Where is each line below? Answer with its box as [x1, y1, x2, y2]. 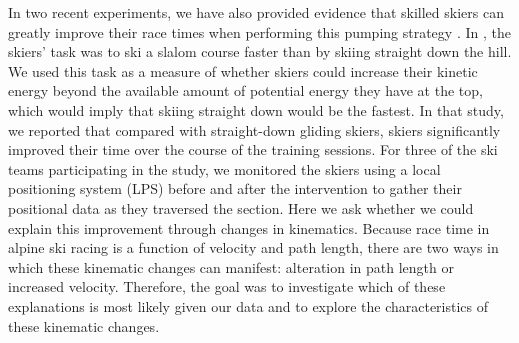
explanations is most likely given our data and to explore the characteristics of [8, 295, 489, 316]
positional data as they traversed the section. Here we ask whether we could [8, 197, 474, 218]
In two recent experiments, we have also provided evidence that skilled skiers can [8, 2, 504, 22]
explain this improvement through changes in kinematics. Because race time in [8, 217, 490, 238]
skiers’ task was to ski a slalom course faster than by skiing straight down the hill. [8, 41, 512, 62]
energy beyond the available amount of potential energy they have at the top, [8, 80, 483, 101]
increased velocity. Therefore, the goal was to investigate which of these [8, 276, 446, 297]
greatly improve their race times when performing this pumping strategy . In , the [8, 21, 511, 42]
